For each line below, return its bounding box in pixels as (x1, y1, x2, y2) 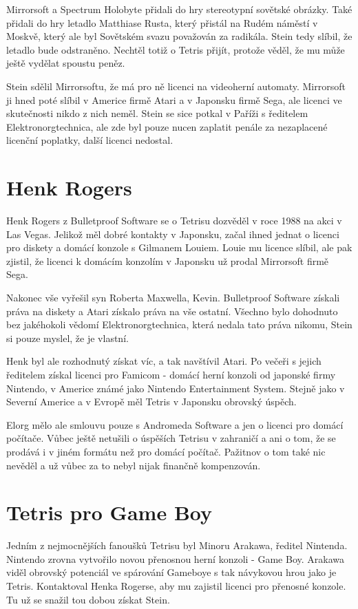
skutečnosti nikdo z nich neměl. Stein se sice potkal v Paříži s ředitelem (6, 106, 308, 120)
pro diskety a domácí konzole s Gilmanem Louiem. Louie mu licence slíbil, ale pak (6, 240, 352, 255)
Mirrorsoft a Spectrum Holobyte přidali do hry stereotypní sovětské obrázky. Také (6, 2, 352, 16)
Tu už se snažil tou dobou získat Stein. (6, 592, 170, 606)
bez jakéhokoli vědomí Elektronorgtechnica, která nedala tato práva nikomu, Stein (6, 317, 352, 332)
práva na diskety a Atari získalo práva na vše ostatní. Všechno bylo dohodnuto (6, 303, 338, 318)
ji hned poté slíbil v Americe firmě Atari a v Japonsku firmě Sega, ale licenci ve (6, 92, 342, 107)
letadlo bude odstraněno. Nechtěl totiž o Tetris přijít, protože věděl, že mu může (6, 42, 345, 56)
